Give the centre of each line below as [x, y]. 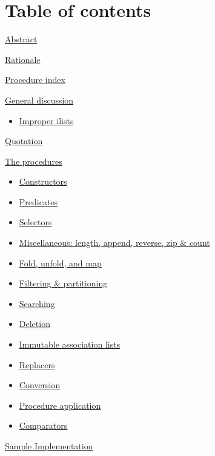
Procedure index [35, 80]
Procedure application [60, 405]
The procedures [34, 161]
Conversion [40, 385]
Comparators [43, 425]
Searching [37, 303]
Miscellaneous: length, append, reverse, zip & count [114, 243]
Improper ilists [46, 120]
